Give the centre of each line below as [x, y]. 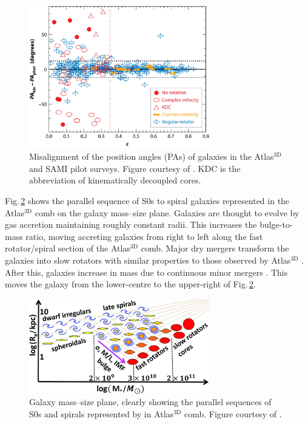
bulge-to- [276, 224]
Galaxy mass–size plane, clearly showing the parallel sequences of [150, 402]
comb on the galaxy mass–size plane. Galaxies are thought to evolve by [167, 212]
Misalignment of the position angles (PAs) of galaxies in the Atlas [152, 156]
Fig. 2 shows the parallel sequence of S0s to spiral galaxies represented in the [147, 200]
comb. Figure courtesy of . [233, 413]
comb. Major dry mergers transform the [215, 248]
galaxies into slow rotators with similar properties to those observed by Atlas [148, 260]
